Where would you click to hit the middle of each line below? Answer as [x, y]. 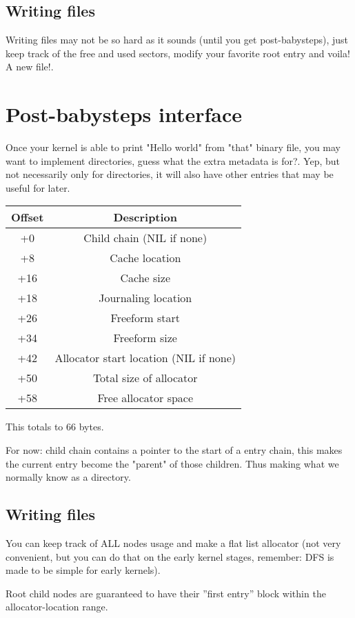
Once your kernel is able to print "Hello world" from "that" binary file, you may [173, 147]
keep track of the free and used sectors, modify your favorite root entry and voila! [178, 53]
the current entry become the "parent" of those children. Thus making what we [172, 463]
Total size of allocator [145, 378]
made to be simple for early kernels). [83, 570]
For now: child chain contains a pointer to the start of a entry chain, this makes [174, 450]
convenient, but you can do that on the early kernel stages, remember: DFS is [170, 556]
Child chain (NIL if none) [145, 238]
